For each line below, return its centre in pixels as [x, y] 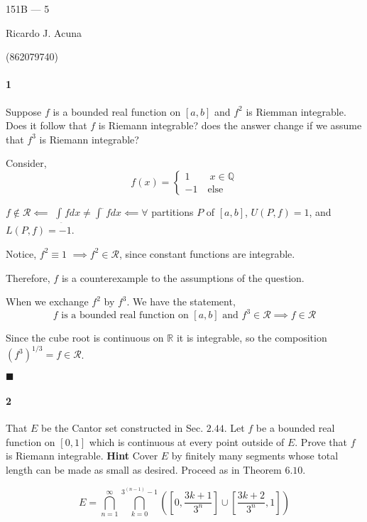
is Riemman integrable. [296, 111]
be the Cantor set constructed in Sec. [122, 428]
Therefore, [28, 277]
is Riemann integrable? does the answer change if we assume [230, 125]
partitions [172, 211]
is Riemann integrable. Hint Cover [82, 456]
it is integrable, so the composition [252, 338]
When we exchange [47, 301]
